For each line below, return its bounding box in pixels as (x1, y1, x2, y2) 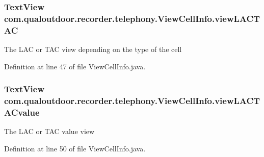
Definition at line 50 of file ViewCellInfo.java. (4, 143, 146, 153)
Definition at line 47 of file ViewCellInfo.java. (4, 61, 146, 71)
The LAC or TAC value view (4, 126, 95, 137)
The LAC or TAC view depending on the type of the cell (4, 44, 182, 55)
